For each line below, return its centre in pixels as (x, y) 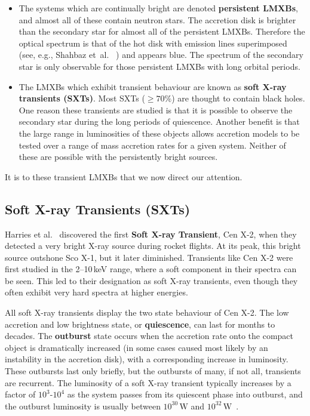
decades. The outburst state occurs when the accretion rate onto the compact (149, 336)
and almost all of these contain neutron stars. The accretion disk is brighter (157, 19)
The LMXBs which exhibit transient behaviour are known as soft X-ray (153, 86)
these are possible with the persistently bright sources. (118, 157)
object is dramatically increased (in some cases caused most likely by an (136, 347)
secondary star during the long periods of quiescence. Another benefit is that (159, 121)
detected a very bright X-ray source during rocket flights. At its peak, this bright (153, 246)
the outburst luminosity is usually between (83, 406)
